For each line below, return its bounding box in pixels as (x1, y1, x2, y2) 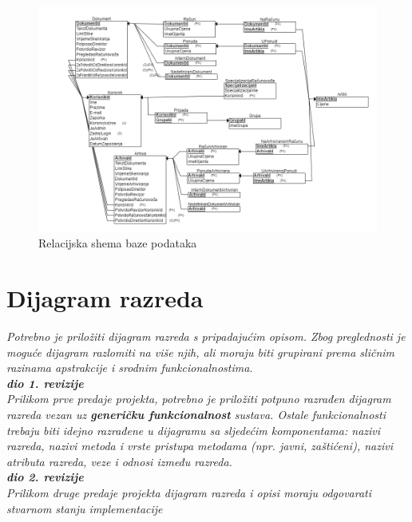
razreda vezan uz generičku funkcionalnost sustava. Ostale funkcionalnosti (6, 405, 386, 422)
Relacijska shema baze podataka (38, 235, 197, 251)
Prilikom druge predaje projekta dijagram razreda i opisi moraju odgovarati (6, 484, 372, 500)
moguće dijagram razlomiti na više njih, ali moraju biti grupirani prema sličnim (6, 343, 395, 360)
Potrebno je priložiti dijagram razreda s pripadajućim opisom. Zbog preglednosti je (6, 327, 406, 344)
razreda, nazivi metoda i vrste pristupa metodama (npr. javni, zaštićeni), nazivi (6, 437, 393, 454)
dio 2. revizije (6, 469, 84, 485)
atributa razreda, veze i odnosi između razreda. (6, 453, 232, 469)
